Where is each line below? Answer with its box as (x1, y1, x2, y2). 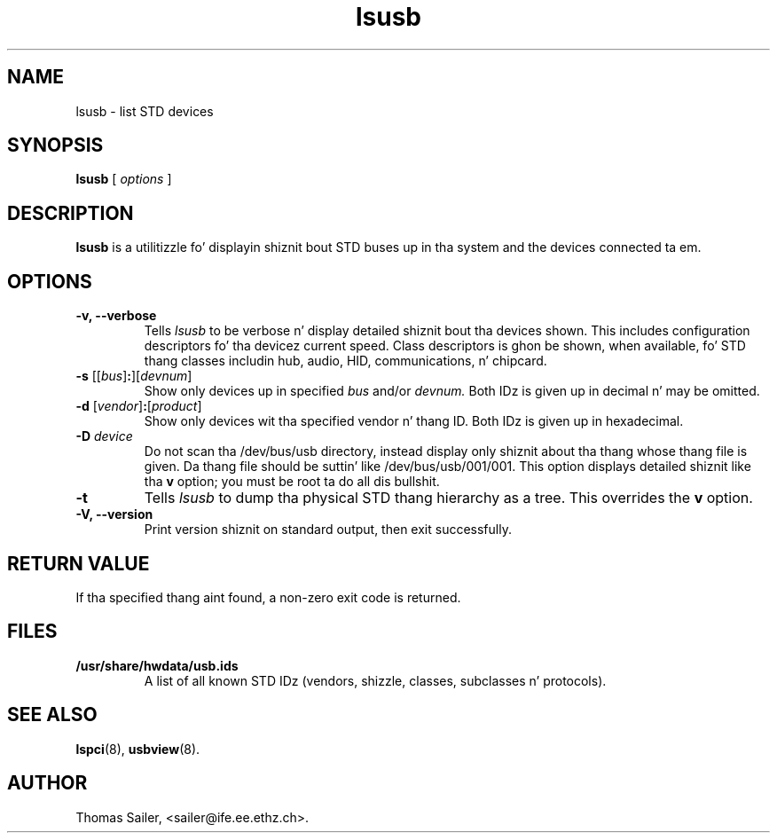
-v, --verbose (75, 308, 157, 324)
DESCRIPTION (7, 201, 134, 224)
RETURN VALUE (7, 552, 150, 575)
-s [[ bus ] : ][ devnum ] (75, 368, 192, 384)
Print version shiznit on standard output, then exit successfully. (144, 522, 512, 538)
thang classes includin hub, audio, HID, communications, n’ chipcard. (144, 353, 547, 369)
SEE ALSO (7, 703, 98, 726)
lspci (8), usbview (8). (75, 741, 200, 757)
